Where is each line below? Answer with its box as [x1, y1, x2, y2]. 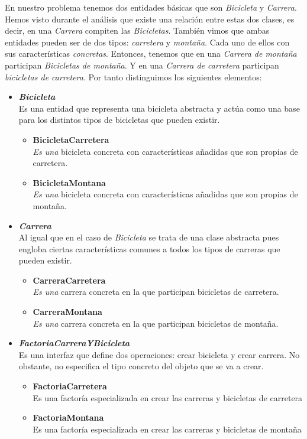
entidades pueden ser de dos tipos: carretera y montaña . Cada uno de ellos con [5, 35, 290, 48]
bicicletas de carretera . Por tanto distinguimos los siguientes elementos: [5, 70, 262, 83]
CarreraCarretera [33, 274, 106, 286]
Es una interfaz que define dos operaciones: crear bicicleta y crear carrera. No [18, 348, 300, 360]
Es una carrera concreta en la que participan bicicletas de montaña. [33, 317, 279, 329]
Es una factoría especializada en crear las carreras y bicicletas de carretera [33, 391, 303, 404]
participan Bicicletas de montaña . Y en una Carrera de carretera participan [5, 58, 279, 71]
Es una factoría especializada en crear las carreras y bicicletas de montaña [33, 422, 302, 435]
